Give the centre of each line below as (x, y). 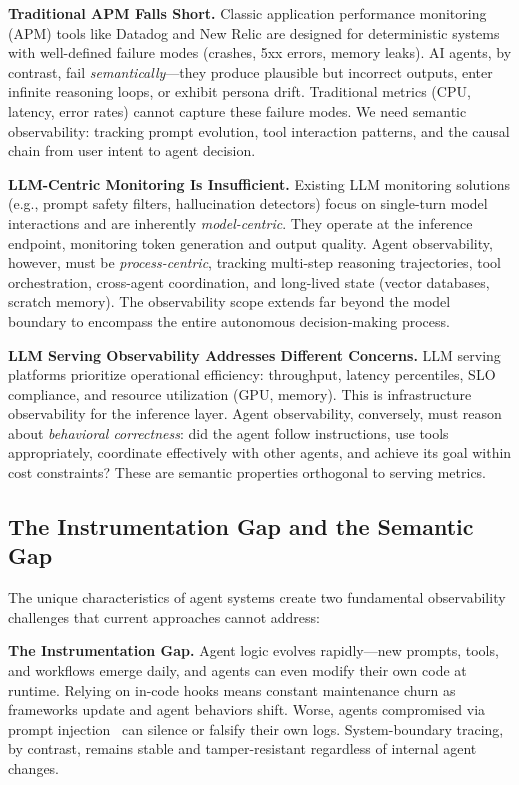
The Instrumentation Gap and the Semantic (241, 526)
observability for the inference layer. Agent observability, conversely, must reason (255, 413)
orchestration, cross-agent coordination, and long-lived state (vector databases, (249, 281)
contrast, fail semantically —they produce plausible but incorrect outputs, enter (250, 71)
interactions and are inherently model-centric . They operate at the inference (240, 222)
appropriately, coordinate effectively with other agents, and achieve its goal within (260, 452)
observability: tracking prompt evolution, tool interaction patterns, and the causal (259, 130)
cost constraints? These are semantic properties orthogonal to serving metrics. (247, 472)
